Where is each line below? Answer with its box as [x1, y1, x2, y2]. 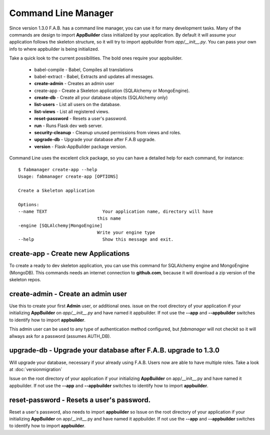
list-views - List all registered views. [34, 108, 109, 115]
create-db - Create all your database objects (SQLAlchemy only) [34, 95, 168, 101]
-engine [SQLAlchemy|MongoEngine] [18, 223, 102, 228]
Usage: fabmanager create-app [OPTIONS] [18, 173, 118, 179]
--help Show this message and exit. [18, 237, 174, 242]
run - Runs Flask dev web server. [34, 123, 103, 129]
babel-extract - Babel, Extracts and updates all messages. [34, 73, 154, 80]
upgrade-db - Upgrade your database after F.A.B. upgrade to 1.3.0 [9, 346, 220, 355]
